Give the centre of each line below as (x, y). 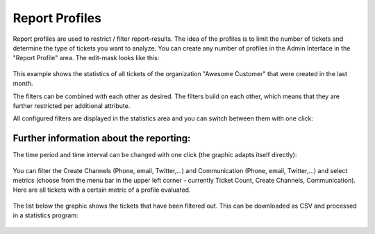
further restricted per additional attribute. (72, 106)
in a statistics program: (45, 215)
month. (23, 84)
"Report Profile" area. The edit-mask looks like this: (86, 58)
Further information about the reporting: (102, 138)
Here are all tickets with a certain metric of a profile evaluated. (102, 190)
